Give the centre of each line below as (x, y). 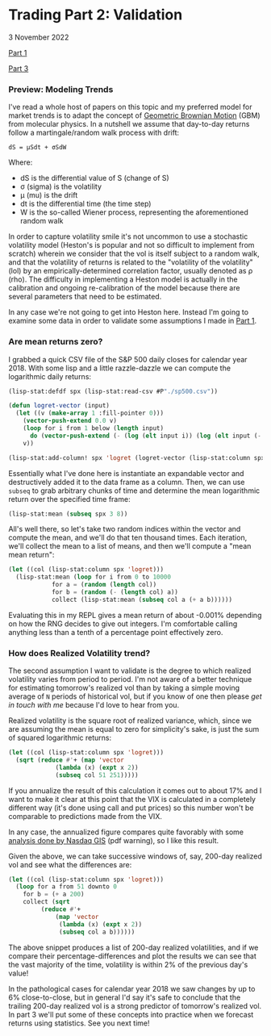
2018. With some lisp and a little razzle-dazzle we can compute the (120, 368)
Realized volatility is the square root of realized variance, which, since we (130, 721)
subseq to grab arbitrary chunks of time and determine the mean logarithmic (134, 491)
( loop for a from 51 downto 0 (66, 887)
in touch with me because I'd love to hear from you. (94, 705)
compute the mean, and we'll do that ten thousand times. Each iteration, (128, 537)
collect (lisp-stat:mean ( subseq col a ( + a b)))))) (142, 599)
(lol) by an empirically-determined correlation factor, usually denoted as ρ (131, 271)
